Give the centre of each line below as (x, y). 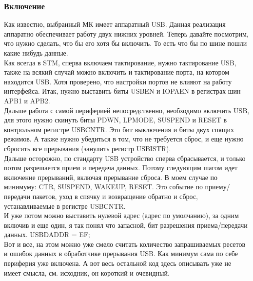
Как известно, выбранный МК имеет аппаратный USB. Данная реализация (115, 24)
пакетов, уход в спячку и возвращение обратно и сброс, (115, 196)
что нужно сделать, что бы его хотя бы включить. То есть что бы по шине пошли (126, 43)
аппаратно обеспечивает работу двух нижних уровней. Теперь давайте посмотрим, (126, 33)
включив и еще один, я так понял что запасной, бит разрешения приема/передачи (126, 225)
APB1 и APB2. (27, 100)
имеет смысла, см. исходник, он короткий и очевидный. (87, 272)
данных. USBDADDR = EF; (47, 234)
